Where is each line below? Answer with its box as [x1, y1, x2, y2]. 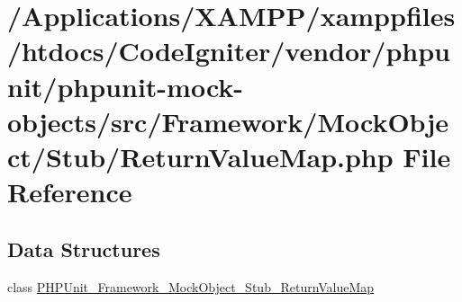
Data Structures [7, 235, 160, 262]
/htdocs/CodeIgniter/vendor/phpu [7, 32, 450, 69]
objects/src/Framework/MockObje [7, 102, 448, 139]
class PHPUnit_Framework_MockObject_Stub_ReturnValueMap [7, 277, 375, 296]
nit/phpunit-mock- [7, 67, 244, 104]
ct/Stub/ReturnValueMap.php [7, 138, 394, 174]
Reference [7, 173, 132, 210]
